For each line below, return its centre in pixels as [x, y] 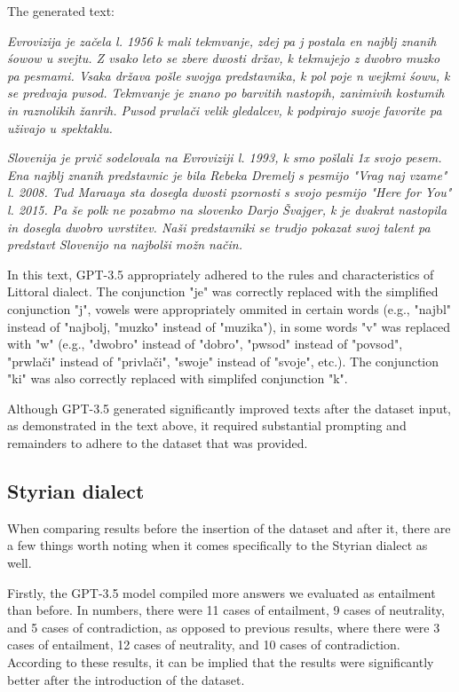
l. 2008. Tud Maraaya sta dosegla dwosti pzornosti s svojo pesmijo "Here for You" [229, 192]
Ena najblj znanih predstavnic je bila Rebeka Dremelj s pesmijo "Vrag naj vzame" [227, 174]
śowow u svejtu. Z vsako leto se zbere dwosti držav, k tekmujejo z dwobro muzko [224, 58]
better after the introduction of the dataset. [126, 679]
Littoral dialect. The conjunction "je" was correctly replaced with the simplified [223, 291]
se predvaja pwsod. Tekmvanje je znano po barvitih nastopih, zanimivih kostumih [226, 93]
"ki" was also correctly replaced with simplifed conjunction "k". [178, 378]
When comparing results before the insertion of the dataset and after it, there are [229, 527]
